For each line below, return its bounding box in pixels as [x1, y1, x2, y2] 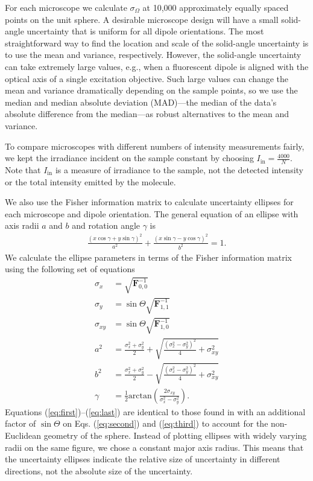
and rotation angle [72, 219, 141, 232]
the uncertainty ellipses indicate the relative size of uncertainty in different [5, 453, 280, 465]
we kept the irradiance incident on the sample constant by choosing [5, 151, 254, 164]
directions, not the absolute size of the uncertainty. [5, 464, 193, 477]
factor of [5, 417, 36, 430]
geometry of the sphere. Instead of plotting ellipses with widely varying [43, 429, 307, 441]
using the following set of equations [5, 263, 135, 275]
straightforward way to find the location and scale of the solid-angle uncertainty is [5, 36, 309, 49]
